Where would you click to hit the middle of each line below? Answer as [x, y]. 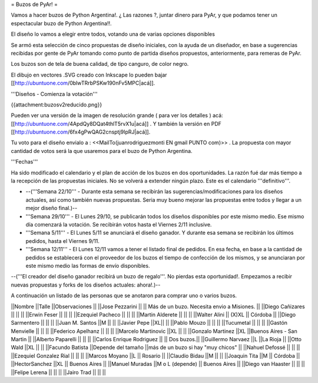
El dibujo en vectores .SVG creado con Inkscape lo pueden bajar [89, 75]
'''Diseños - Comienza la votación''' [54, 94]
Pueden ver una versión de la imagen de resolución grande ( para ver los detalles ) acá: [117, 115]
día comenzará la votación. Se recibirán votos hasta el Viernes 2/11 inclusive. [119, 224]
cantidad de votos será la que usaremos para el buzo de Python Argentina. [102, 151]
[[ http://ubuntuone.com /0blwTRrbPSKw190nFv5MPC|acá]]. [83, 83]
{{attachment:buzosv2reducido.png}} [57, 104]
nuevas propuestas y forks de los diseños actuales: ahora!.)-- [86, 285]
